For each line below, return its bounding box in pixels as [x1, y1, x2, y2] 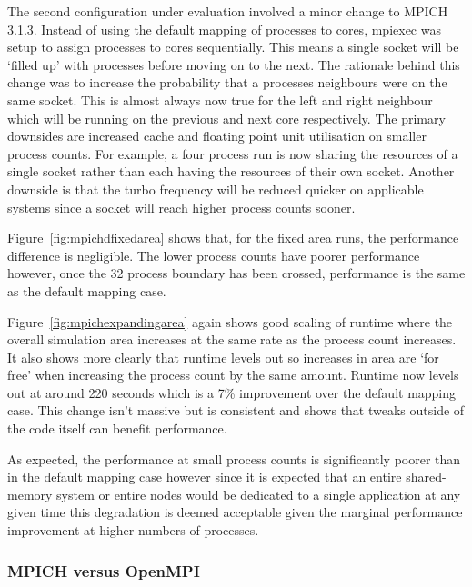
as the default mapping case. [7, 281, 166, 300]
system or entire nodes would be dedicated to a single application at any [56, 484, 461, 503]
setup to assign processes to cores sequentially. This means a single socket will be [7, 37, 459, 56]
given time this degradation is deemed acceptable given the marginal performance [7, 502, 463, 522]
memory [7, 484, 53, 503]
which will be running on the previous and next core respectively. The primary [7, 108, 446, 127]
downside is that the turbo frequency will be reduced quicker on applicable [7, 179, 424, 198]
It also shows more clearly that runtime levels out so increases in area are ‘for [7, 347, 439, 366]
